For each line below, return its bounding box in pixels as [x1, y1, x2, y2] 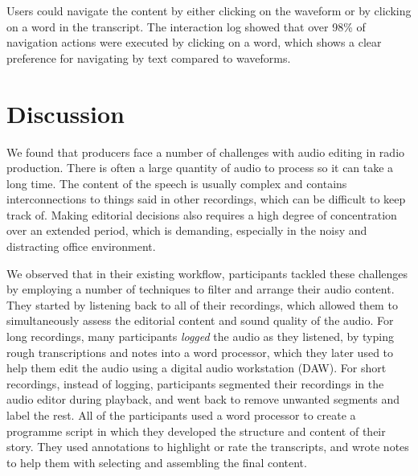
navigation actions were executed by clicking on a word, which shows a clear [6, 34, 382, 51]
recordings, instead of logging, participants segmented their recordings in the [6, 375, 384, 392]
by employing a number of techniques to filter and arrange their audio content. [6, 281, 395, 297]
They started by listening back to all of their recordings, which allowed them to [6, 296, 398, 313]
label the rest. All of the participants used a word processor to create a [6, 407, 356, 423]
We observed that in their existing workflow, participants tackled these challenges [6, 265, 408, 281]
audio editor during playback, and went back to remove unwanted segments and [6, 391, 400, 408]
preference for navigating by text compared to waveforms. [6, 49, 291, 66]
